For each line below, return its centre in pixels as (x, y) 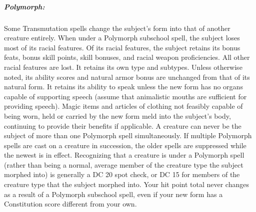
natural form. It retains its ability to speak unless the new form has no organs (123, 87)
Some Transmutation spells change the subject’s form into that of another (117, 28)
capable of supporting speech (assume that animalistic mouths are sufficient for (125, 96)
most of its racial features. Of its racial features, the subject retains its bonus (122, 47)
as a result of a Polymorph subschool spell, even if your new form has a (113, 194)
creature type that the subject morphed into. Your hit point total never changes (126, 184)
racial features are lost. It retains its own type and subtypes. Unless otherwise (123, 67)
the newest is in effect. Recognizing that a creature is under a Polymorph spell (124, 155)
